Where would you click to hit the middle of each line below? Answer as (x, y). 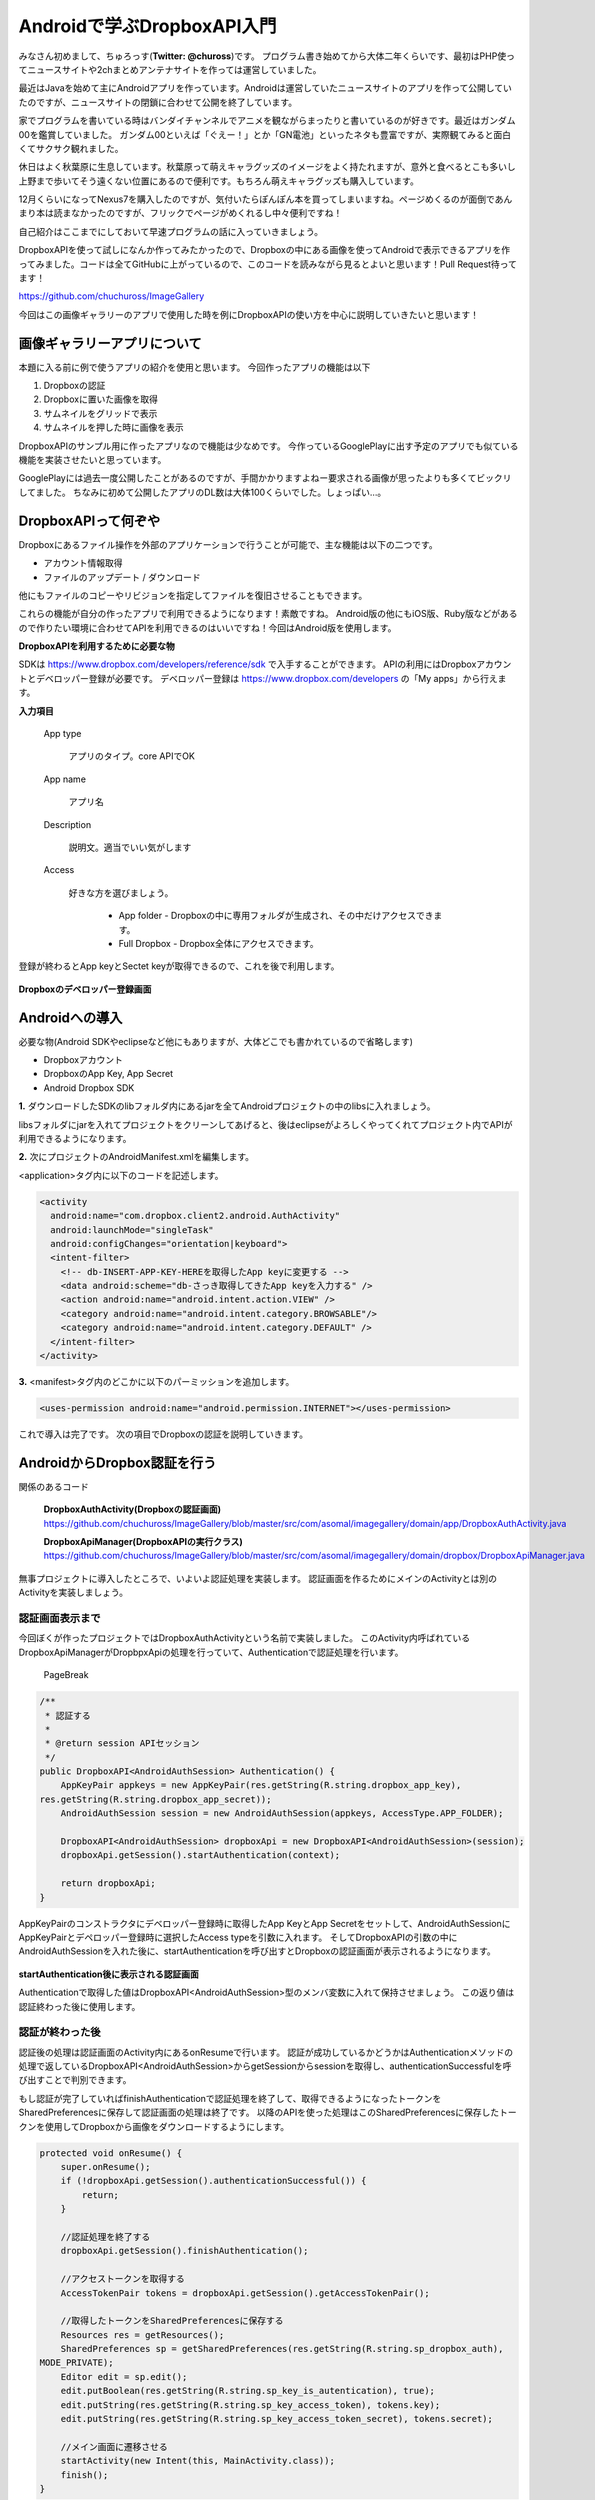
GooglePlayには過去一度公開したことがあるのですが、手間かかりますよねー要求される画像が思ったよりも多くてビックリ (265, 478)
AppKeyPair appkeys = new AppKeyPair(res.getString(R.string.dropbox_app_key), (261, 1785)
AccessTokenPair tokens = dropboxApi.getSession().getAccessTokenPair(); (245, 2293)
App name (65, 779)
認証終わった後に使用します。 (79, 2006)
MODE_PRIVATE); (76, 2363)
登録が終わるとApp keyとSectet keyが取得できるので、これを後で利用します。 (179, 966)
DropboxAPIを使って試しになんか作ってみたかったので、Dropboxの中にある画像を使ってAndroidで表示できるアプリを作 (264, 250)
